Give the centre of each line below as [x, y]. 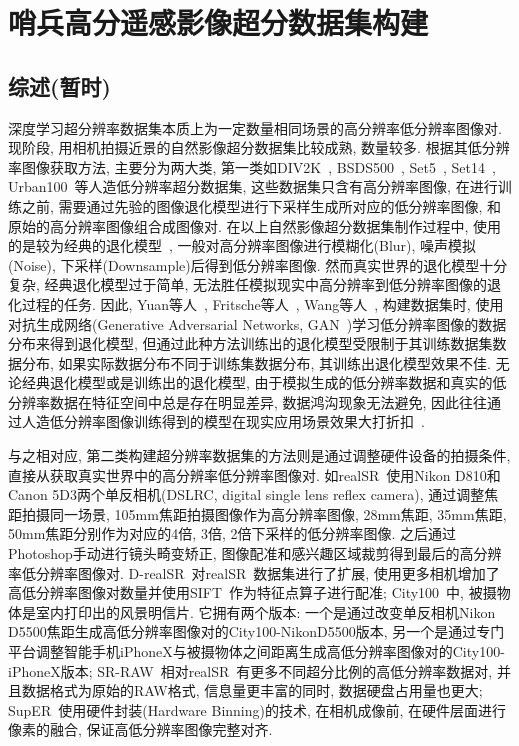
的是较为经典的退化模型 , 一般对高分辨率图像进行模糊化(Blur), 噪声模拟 [242, 245]
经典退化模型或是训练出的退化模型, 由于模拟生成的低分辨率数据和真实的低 [264, 382]
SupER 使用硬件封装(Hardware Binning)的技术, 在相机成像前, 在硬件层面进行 [257, 709]
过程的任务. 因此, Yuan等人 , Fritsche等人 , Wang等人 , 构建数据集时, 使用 [262, 303]
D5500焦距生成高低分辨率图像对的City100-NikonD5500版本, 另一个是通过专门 [256, 631]
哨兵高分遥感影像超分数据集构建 [218, 22]
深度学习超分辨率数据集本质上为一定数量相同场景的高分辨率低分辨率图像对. [255, 127]
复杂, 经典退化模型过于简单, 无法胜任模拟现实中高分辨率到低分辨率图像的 [248, 284]
